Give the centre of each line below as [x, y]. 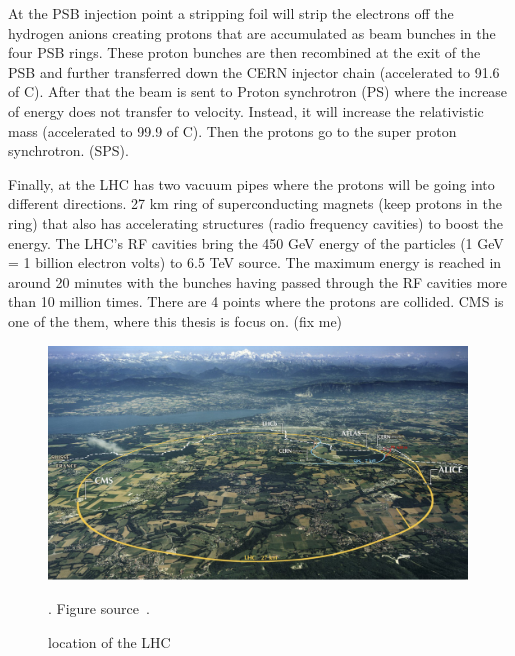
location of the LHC [109, 641]
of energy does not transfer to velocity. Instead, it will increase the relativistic [246, 110]
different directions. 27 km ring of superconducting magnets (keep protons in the [255, 203]
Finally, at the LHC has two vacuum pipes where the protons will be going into [251, 183]
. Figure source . [99, 607]
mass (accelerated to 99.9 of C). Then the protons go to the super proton [232, 130]
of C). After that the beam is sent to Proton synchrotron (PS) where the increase [258, 91]
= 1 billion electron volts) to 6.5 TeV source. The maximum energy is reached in [255, 262]
